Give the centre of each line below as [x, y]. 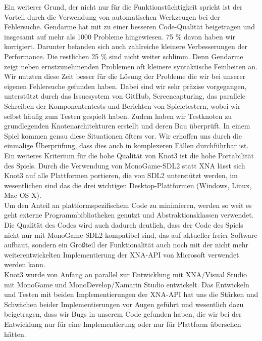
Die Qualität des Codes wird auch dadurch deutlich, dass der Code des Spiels [124, 225]
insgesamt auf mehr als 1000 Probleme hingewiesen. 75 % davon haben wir [120, 36]
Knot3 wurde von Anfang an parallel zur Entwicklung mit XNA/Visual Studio [126, 274]
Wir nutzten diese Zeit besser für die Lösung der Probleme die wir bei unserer [125, 76]
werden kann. [25, 264]
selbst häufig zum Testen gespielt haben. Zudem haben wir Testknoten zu [118, 116]
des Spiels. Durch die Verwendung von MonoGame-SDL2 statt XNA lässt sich [125, 165]
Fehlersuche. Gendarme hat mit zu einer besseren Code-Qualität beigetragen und [129, 27]
